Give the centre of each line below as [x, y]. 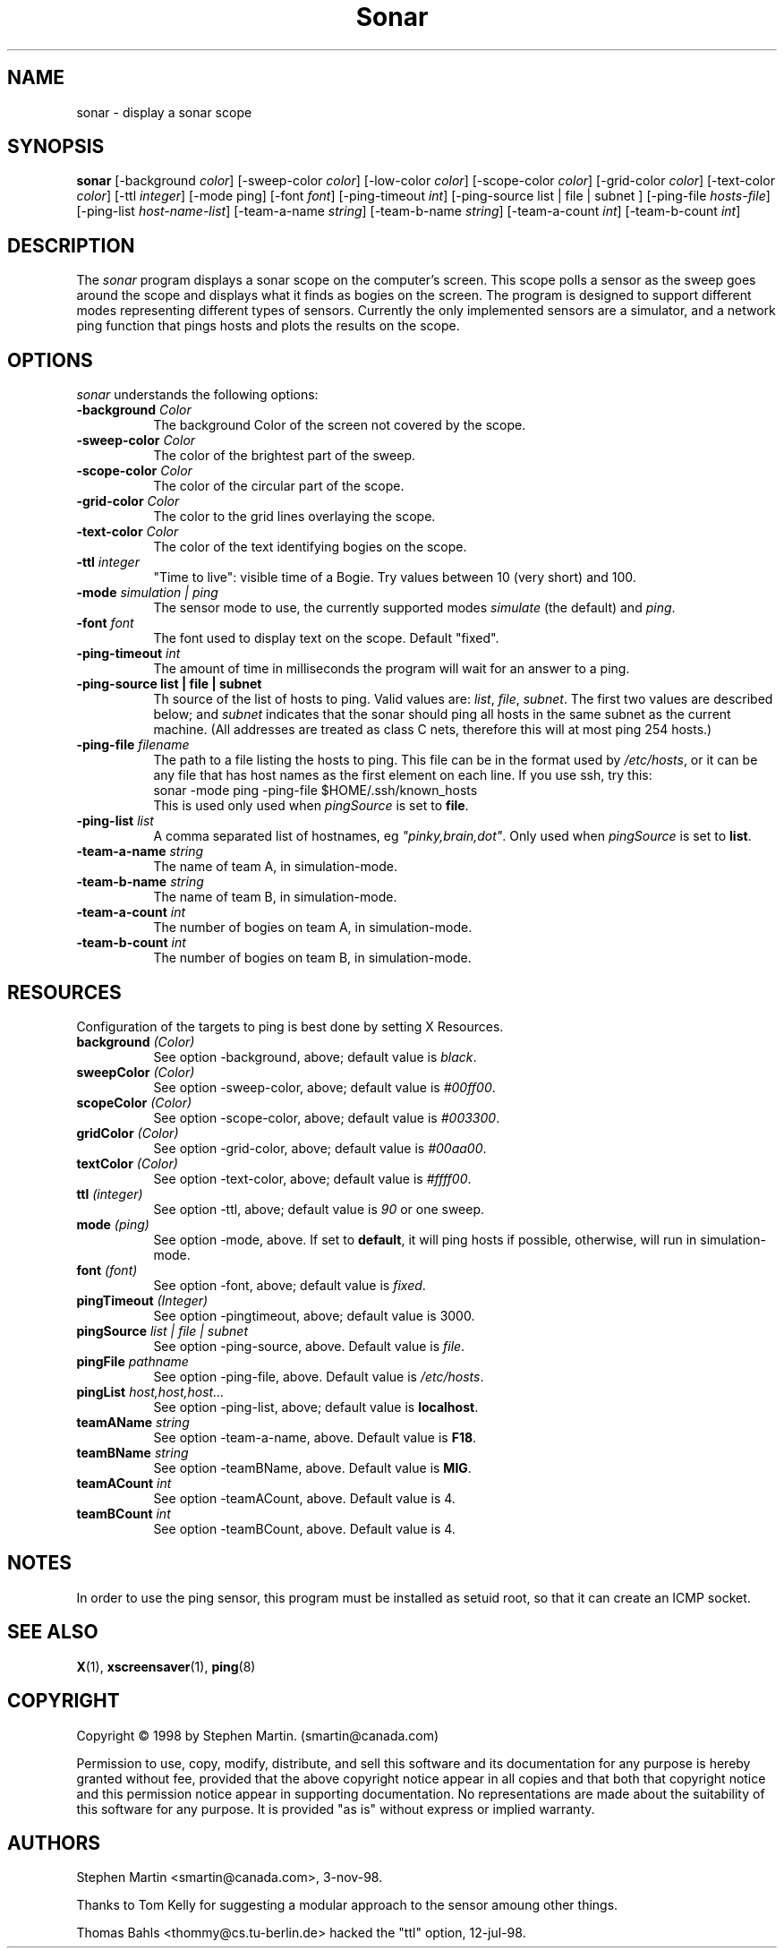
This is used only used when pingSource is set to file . [311, 806]
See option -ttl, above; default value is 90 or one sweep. [319, 1209]
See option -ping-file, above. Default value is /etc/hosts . [319, 1376]
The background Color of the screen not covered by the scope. [340, 425]
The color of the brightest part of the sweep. [284, 456]
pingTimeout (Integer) [142, 1300]
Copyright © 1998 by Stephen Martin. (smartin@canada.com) [258, 1735]
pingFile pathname [132, 1361]
